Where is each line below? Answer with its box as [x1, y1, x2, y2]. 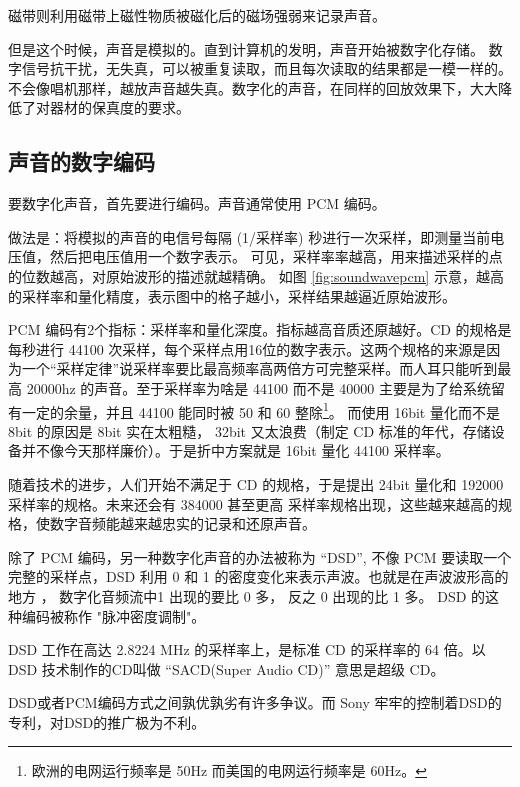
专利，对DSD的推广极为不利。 [8, 711, 206, 732]
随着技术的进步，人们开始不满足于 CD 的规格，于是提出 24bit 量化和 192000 [8, 473, 504, 494]
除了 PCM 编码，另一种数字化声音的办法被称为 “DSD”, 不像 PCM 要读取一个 [8, 546, 512, 567]
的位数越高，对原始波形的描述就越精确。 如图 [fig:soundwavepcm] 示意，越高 [8, 265, 504, 286]
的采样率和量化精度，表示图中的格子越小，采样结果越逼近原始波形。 [8, 285, 456, 306]
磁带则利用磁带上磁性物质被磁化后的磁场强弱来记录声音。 [8, 5, 386, 25]
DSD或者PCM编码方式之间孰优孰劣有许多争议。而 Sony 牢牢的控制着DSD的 [8, 692, 502, 713]
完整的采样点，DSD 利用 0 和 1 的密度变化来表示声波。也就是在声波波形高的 [8, 566, 509, 587]
